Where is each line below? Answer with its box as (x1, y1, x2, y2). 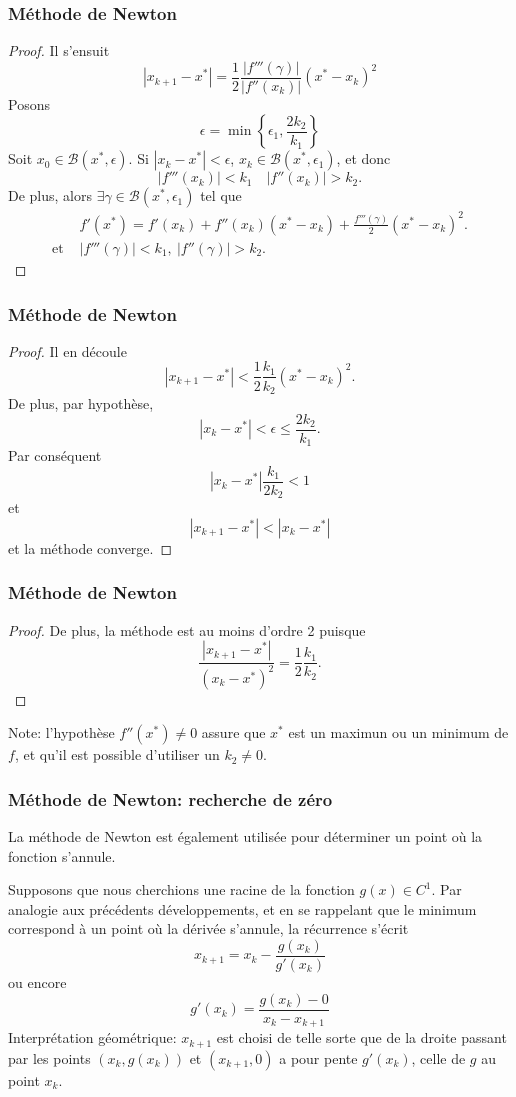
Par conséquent (8, 445, 102, 466)
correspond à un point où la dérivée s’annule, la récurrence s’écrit (8, 918, 409, 939)
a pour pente (279, 1047, 358, 1068)
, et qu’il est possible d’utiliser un (14, 744, 220, 765)
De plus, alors (8, 185, 92, 206)
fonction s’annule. (8, 845, 116, 866)
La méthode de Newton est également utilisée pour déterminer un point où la (8, 825, 483, 846)
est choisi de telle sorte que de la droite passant (216, 1027, 507, 1048)
